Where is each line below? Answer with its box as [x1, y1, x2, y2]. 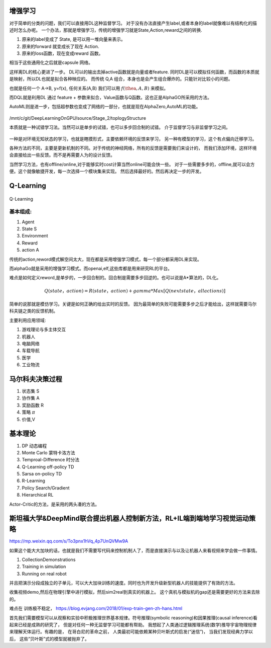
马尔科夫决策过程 [9, 375, 62, 383]
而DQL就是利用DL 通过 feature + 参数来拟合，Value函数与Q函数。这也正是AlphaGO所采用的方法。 [9, 95, 212, 101]
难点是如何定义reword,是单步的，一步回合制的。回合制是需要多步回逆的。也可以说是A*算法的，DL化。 [9, 275, 221, 281]
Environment [22, 233, 48, 239]
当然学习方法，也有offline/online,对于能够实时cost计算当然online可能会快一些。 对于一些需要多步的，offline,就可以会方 [9, 161, 255, 167]
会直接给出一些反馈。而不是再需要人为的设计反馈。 [9, 152, 115, 158]
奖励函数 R [22, 402, 44, 408]
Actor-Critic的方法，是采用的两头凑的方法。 [9, 501, 100, 507]
